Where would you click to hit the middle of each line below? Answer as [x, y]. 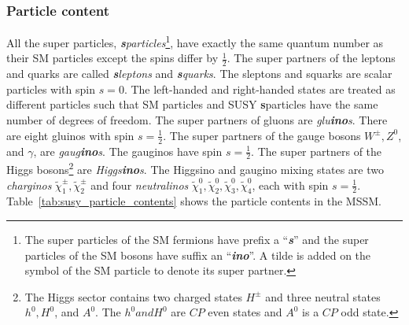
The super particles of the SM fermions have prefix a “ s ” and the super [197, 239]
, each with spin [290, 185]
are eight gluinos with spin [70, 135]
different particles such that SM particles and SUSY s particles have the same [192, 104]
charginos [29, 185]
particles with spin [51, 89]
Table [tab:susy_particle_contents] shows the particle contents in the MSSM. [194, 201]
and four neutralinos [140, 185]
